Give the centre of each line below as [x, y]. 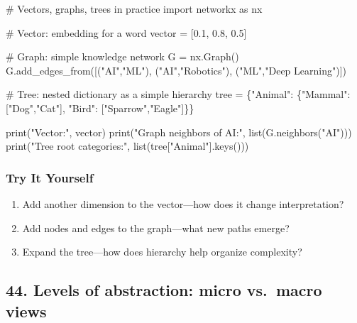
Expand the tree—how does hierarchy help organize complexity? [162, 252]
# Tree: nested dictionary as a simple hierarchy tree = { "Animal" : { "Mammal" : [178, 94]
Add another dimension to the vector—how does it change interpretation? [183, 203]
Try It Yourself [50, 177]
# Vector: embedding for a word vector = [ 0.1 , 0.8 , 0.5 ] [126, 32]
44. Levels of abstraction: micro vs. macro [164, 290]
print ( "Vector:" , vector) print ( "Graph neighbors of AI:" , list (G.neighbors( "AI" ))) [179, 132]
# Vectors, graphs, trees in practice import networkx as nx [134, 9]
